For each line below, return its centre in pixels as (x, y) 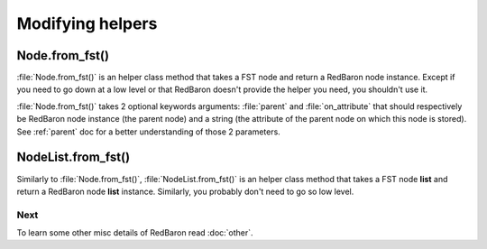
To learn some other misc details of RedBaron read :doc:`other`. (135, 233)
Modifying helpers (87, 23)
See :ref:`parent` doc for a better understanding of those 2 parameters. (149, 132)
